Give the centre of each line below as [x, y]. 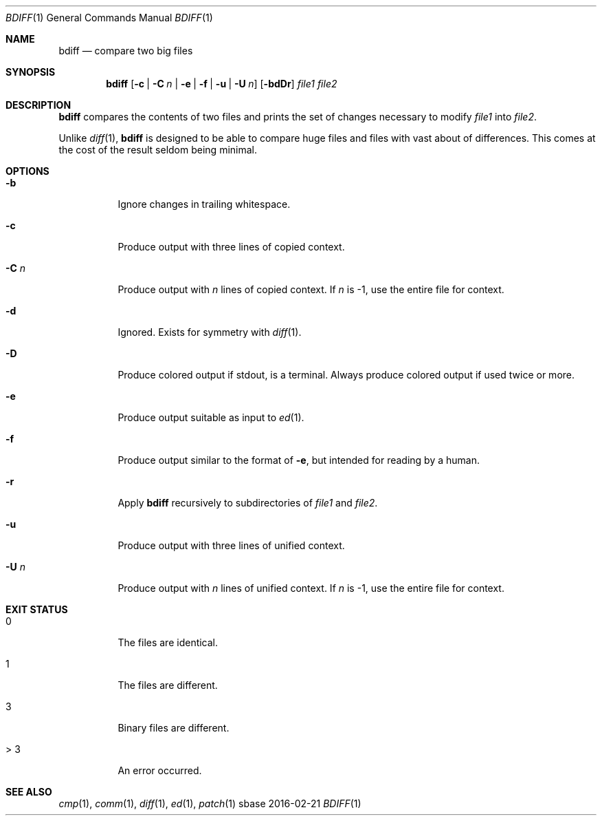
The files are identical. [168, 642]
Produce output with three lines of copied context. [231, 247]
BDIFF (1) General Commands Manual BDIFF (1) [109, 18]
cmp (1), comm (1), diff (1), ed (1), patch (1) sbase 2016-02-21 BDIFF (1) [210, 803]
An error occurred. [160, 770]
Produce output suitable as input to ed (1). [211, 417]
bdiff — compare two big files [126, 51]
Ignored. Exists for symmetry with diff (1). [210, 332]
